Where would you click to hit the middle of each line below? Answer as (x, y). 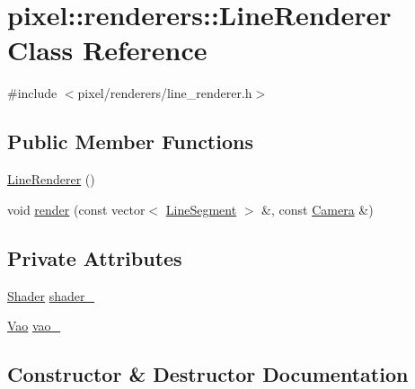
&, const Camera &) (318, 209)
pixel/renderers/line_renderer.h (165, 93)
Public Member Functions (130, 141)
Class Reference (107, 50)
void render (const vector (76, 209)
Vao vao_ (34, 326)
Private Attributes (95, 257)
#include (32, 93)
